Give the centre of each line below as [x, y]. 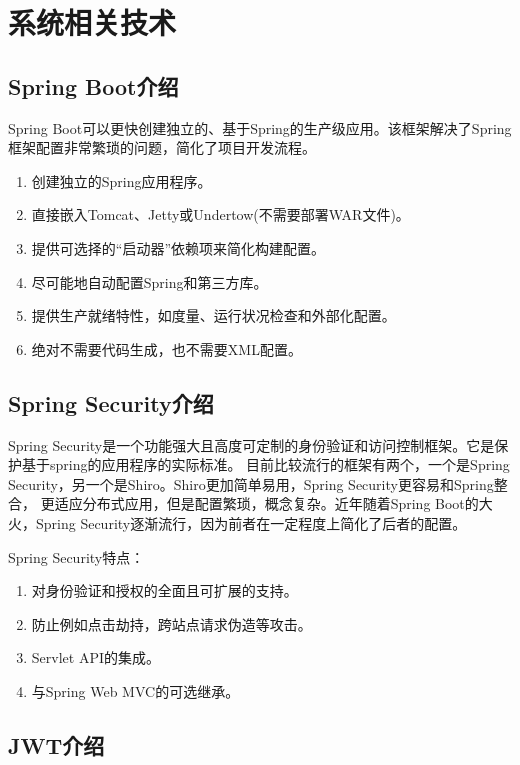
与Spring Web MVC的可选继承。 [135, 690]
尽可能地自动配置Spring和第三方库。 [149, 281]
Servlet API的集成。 [95, 657]
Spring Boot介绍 [93, 85]
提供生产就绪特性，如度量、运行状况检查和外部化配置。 [213, 315]
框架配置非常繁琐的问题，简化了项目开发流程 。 [162, 147]
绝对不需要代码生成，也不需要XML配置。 [166, 348]
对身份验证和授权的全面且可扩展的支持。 [164, 590]
